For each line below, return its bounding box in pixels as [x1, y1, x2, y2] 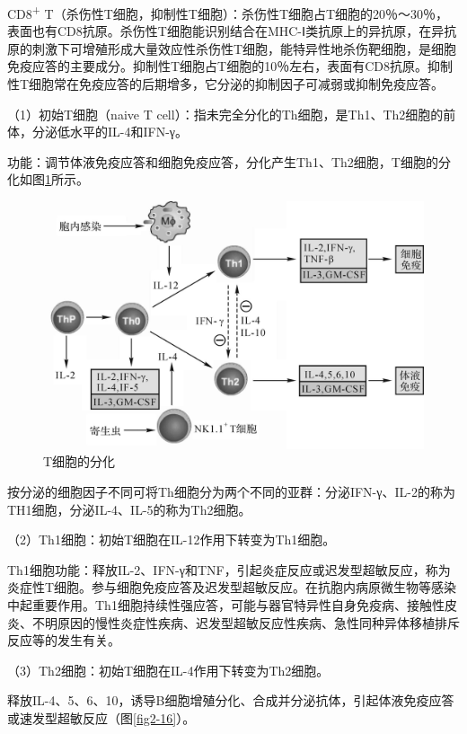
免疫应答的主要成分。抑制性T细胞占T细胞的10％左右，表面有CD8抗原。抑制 [7, 57, 454, 75]
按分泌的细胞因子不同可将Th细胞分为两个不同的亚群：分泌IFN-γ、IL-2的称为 [7, 482, 455, 500]
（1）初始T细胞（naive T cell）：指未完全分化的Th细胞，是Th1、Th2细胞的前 [7, 104, 456, 123]
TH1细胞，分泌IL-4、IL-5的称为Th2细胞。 [7, 500, 251, 518]
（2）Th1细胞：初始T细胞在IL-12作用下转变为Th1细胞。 [7, 530, 336, 549]
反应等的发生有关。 [7, 631, 120, 650]
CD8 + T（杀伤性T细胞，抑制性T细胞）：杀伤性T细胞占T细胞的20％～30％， [7, 2, 449, 22]
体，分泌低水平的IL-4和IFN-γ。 [7, 122, 189, 141]
